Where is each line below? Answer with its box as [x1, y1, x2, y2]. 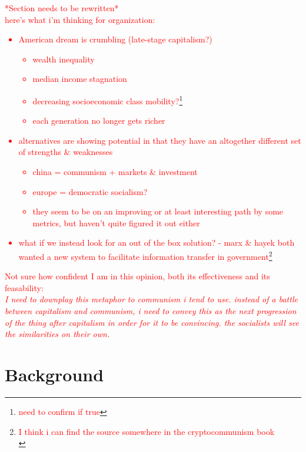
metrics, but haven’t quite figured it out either [32, 216, 200, 229]
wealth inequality [32, 52, 95, 65]
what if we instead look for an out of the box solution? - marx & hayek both [18, 236, 295, 249]
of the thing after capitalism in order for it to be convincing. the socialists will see [5, 316, 299, 328]
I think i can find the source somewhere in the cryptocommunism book [18, 425, 275, 437]
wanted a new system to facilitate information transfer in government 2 [18, 248, 272, 262]
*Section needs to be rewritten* [5, 2, 119, 14]
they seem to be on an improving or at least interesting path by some [32, 205, 284, 217]
